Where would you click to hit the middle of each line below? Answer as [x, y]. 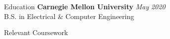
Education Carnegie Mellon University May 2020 [85, 6]
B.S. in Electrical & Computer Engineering [69, 16]
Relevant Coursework [36, 32]
